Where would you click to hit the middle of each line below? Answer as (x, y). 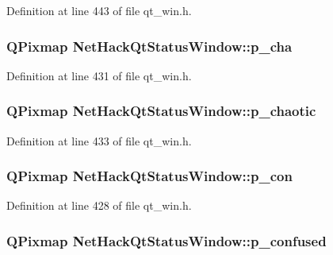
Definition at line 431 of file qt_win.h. (99, 75)
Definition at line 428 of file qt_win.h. (99, 205)
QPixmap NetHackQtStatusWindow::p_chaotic (161, 111)
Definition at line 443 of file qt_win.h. (99, 10)
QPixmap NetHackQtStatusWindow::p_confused (166, 240)
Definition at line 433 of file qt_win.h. (99, 140)
